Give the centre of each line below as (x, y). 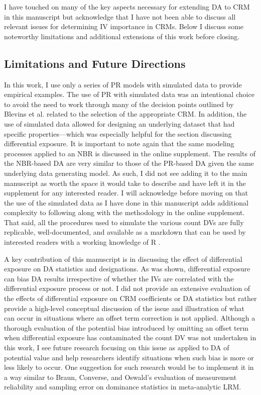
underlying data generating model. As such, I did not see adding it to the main (126, 173)
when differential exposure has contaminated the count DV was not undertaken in (130, 337)
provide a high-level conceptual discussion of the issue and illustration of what (124, 308)
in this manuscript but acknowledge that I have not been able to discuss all (120, 16)
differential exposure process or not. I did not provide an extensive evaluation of (127, 288)
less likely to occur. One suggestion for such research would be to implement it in (129, 367)
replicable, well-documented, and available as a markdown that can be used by (125, 232)
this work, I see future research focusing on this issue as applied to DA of (117, 348)
